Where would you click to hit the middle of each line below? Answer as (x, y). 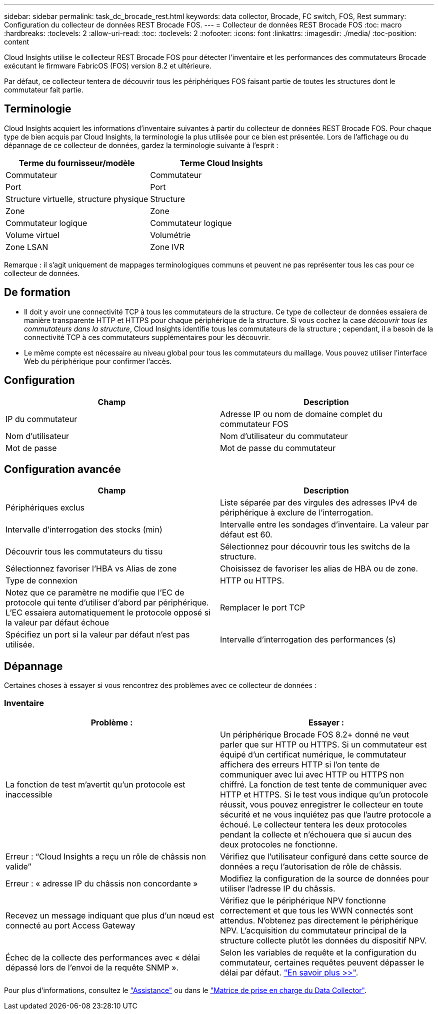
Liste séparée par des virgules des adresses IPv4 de (319, 503)
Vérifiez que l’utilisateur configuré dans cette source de (324, 856)
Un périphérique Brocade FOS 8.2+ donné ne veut (315, 734)
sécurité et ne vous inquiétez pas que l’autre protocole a (326, 814)
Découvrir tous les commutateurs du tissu (84, 552)
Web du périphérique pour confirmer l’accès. (98, 361)
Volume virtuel (33, 235)
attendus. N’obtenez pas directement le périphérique (319, 920)
